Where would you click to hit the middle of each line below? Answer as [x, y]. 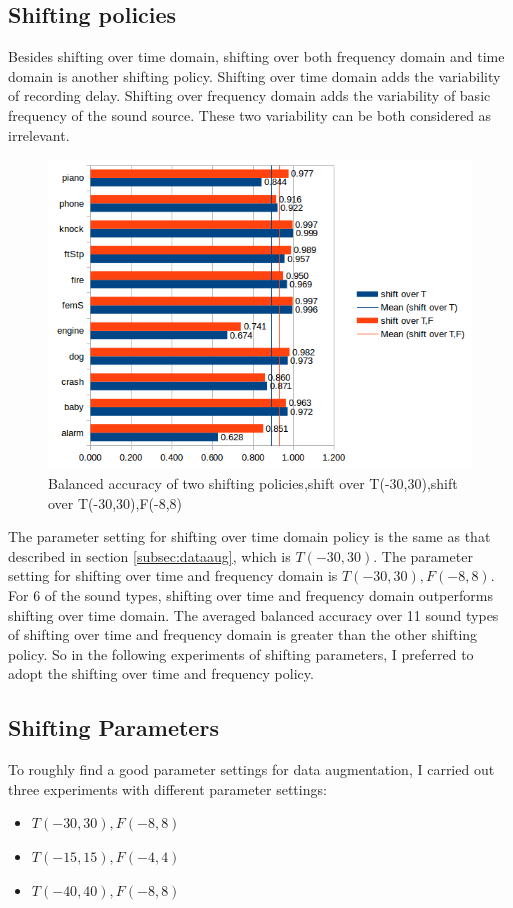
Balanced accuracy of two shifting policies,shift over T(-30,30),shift [253, 483]
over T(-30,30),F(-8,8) [115, 502]
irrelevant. [39, 134]
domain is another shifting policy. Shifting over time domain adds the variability [254, 75]
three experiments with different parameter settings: [167, 788]
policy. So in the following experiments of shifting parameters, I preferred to [241, 653]
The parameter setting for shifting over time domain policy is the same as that [249, 536]
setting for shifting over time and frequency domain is [173, 575]
